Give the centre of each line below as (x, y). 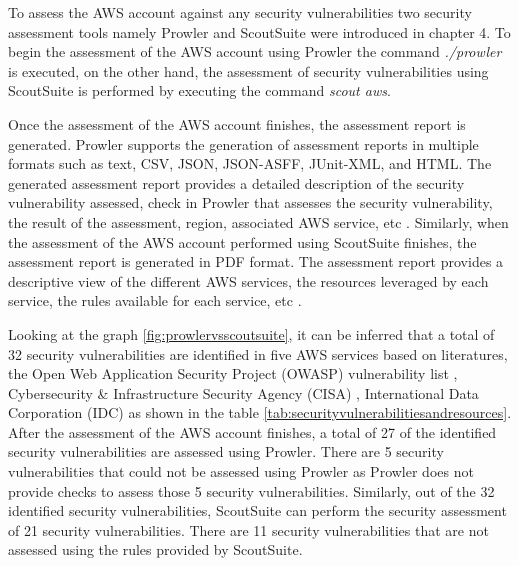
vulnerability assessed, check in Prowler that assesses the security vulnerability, (250, 202)
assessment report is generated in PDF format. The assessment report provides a (256, 261)
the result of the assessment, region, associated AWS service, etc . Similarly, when (258, 221)
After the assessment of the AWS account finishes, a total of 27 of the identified (252, 431)
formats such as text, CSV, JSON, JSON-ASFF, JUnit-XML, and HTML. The (250, 163)
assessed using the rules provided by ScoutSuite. (155, 549)
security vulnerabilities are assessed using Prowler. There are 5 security (226, 451)
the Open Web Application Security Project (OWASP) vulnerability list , (233, 373)
